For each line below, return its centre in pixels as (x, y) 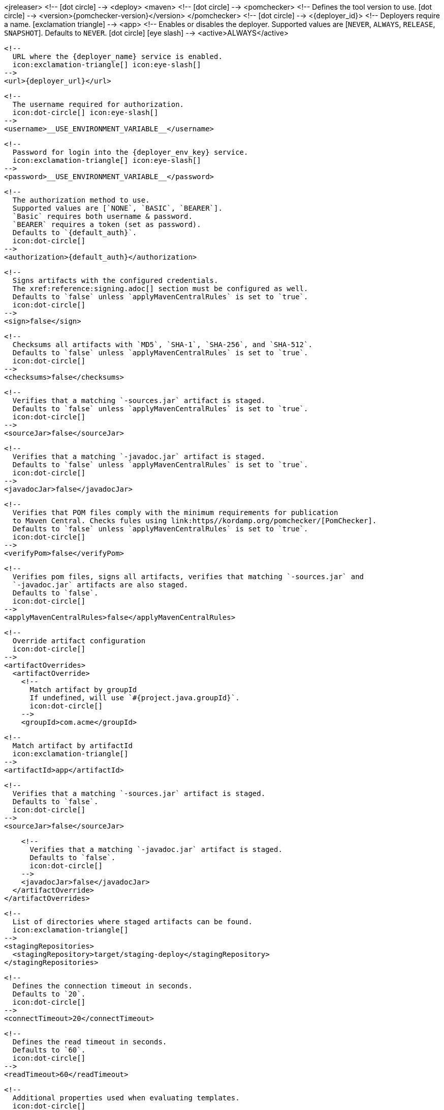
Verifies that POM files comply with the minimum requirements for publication (175, 513)
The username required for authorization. (98, 104)
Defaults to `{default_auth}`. (75, 233)
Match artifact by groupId (83, 690)
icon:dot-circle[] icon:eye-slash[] (85, 112)
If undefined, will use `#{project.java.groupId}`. (135, 698)
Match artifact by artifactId (72, 746)
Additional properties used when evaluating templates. (126, 1098)
